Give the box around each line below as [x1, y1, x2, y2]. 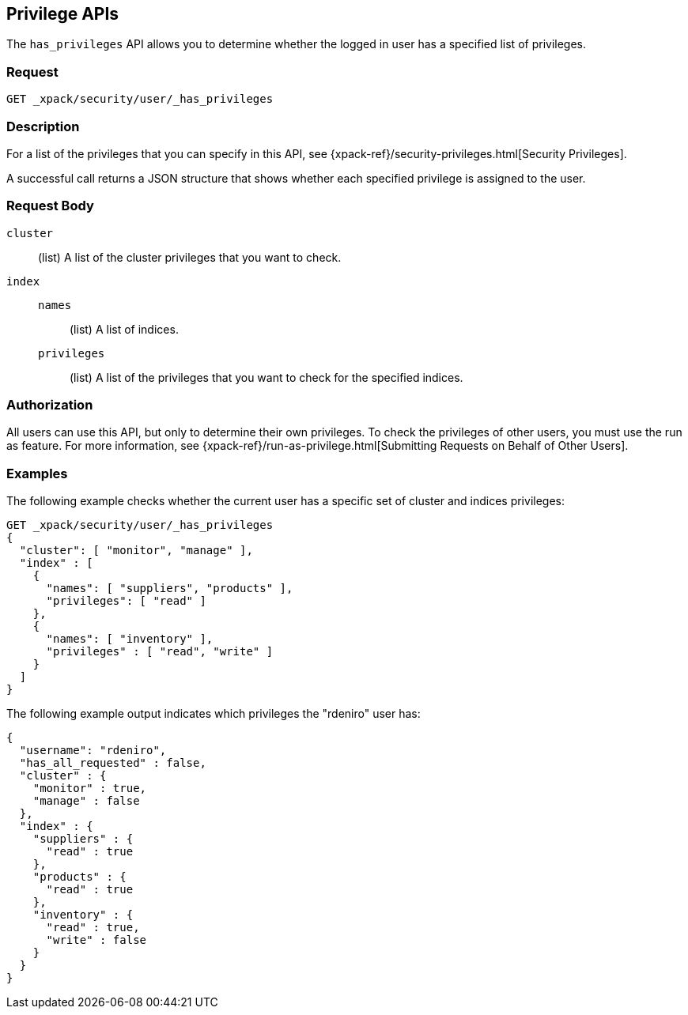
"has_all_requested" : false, [19, 757, 206, 770]
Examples [6, 465, 68, 481]
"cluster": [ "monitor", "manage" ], [19, 544, 253, 557]
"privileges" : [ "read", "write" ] [46, 645, 274, 658]
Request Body [6, 198, 94, 214]
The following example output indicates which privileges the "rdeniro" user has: [6, 707, 421, 721]
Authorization [6, 397, 93, 413]
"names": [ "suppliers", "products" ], [46, 582, 293, 595]
